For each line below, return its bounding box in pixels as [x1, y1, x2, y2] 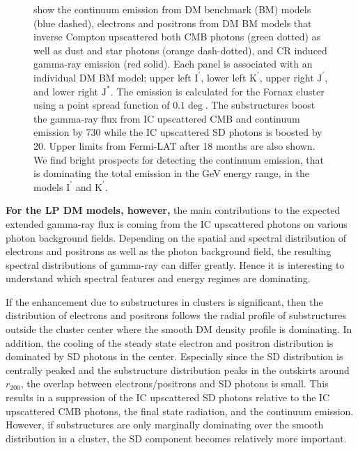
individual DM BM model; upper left [33, 70, 192, 84]
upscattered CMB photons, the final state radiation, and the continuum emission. [6, 403, 354, 418]
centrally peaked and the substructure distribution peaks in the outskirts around [6, 362, 350, 377]
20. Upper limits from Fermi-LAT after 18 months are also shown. [33, 138, 316, 153]
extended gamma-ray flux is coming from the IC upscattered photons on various [6, 216, 348, 231]
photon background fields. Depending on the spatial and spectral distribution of [6, 230, 347, 245]
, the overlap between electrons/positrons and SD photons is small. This [20, 376, 329, 391]
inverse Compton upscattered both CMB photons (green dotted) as [33, 29, 321, 44]
